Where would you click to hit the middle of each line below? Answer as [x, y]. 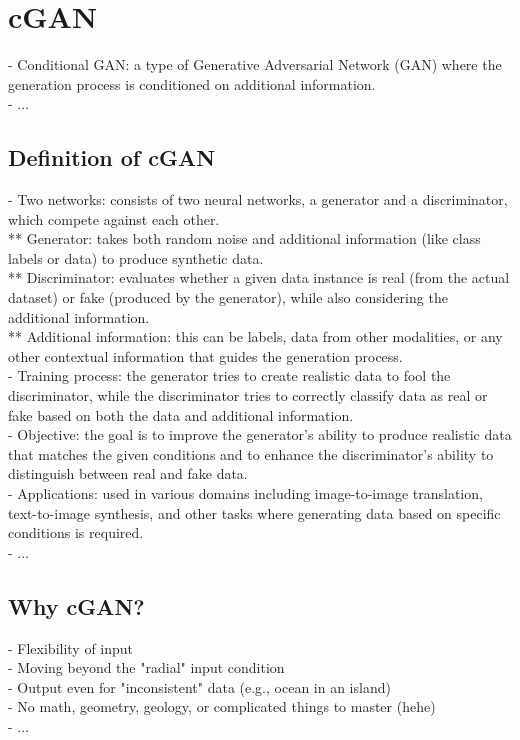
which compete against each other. [114, 218]
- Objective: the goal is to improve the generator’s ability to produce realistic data [260, 434]
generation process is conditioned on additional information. [192, 83]
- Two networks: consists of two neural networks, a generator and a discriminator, [258, 199]
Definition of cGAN [112, 157]
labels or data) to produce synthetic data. [136, 257]
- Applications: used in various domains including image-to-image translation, [245, 493]
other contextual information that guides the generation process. [205, 355]
